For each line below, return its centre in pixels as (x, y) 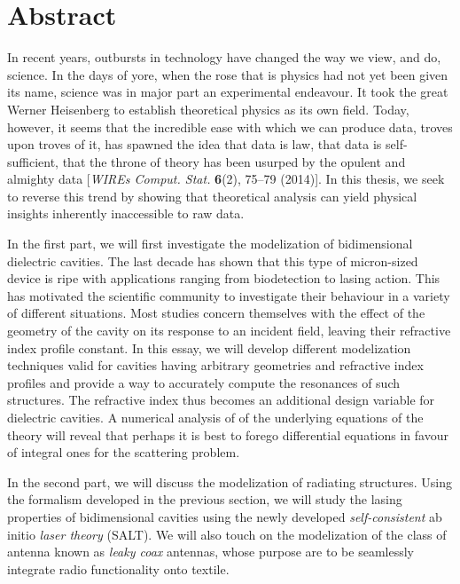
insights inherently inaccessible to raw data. (126, 213)
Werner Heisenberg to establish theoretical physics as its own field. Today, (208, 109)
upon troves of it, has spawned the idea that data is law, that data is (195, 144)
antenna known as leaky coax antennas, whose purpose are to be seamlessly (211, 552)
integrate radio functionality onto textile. (118, 568)
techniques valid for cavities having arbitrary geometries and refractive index (215, 365)
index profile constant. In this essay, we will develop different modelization (209, 347)
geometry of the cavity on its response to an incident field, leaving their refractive (229, 331)
